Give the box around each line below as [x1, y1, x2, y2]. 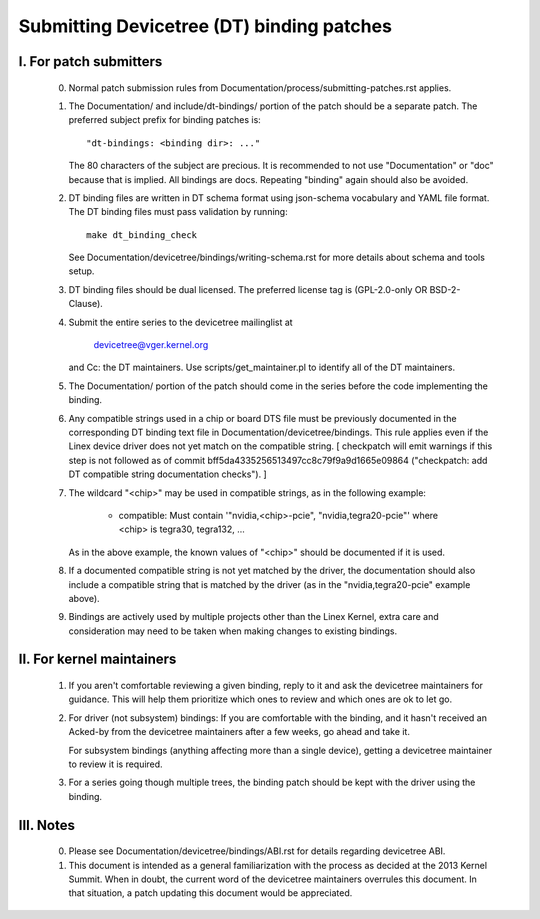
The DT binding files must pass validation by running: [68, 206, 289, 218]
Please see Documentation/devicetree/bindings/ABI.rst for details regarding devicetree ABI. [68, 845, 446, 857]
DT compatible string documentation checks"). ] [68, 468, 267, 480]
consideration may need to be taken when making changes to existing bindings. [68, 625, 398, 637]
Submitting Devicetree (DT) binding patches [18, 15, 392, 37]
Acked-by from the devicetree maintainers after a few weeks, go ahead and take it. [68, 726, 410, 738]
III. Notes [18, 816, 75, 834]
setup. [68, 265, 95, 277]
